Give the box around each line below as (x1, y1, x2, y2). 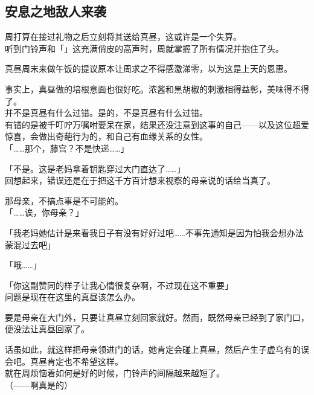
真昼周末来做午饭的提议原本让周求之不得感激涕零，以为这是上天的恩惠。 (5, 62, 292, 75)
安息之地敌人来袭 (5, 2, 106, 21)
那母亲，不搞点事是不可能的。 (5, 194, 123, 207)
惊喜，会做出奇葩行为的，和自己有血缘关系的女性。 (5, 130, 208, 143)
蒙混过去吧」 (5, 238, 56, 251)
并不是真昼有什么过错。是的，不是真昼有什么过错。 (5, 106, 208, 119)
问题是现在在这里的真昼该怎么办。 (5, 291, 140, 303)
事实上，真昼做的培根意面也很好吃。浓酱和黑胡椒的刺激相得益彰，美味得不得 (5, 82, 309, 95)
